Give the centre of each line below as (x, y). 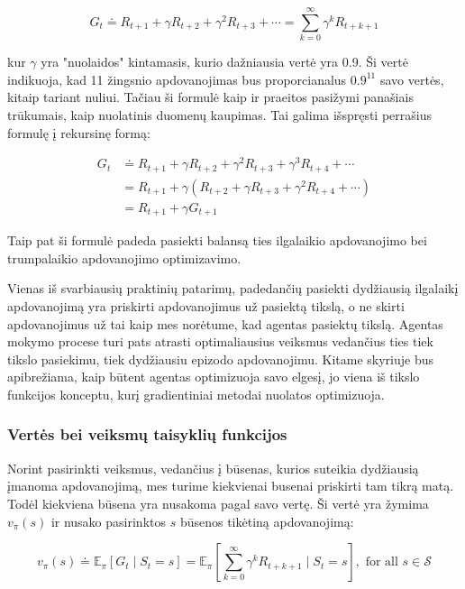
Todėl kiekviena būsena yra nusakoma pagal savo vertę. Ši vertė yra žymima (218, 503)
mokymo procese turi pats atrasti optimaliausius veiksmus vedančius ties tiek (220, 341)
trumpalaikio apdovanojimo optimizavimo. (124, 258)
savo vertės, (412, 79)
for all (382, 562)
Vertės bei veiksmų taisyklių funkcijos (147, 434)
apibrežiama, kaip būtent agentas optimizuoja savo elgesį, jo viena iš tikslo (214, 377)
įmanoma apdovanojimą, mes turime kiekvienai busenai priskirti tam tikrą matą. (231, 486)
